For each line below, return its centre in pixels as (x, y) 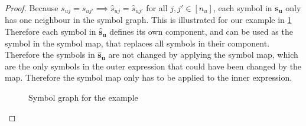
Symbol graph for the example (83, 97)
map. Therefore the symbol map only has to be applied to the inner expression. (149, 77)
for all (157, 8)
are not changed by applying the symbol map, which (203, 54)
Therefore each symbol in (51, 31)
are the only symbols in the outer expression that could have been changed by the (153, 66)
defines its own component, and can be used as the (201, 31)
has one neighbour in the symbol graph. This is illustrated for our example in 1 (148, 20)
